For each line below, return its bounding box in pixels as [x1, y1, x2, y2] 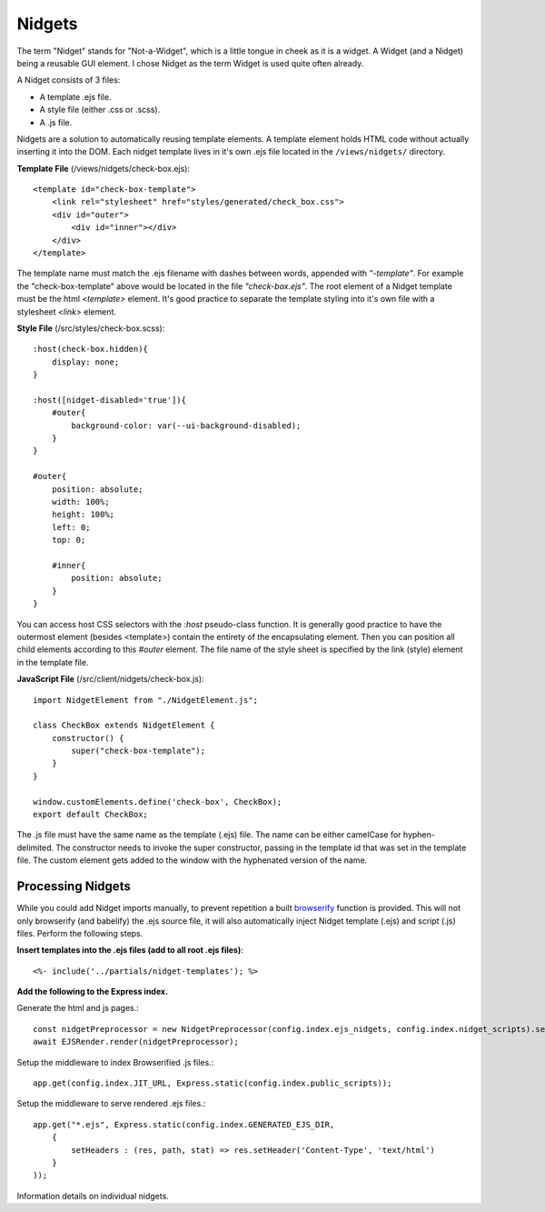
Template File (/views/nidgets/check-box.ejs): [16, 163, 191, 174]
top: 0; [51, 535, 86, 546]
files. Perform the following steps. [16, 927, 144, 938]
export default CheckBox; [33, 809, 149, 820]
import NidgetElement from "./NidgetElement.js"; [33, 695, 259, 705]
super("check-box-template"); [71, 746, 206, 756]
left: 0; [51, 522, 91, 532]
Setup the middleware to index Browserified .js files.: [16, 1057, 214, 1067]
